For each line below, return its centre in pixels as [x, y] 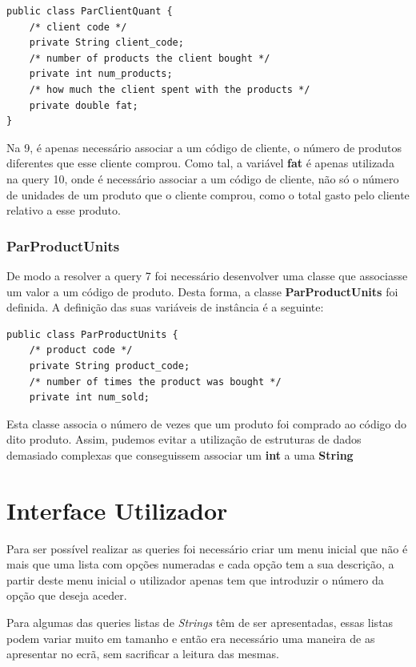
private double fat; [84, 105]
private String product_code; [110, 366]
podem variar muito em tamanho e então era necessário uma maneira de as [191, 638]
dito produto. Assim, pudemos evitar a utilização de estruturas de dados [184, 439]
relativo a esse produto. [64, 210]
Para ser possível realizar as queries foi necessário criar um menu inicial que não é [207, 548]
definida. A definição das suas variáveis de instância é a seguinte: [165, 307]
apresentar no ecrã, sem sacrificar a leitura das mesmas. [143, 654]
